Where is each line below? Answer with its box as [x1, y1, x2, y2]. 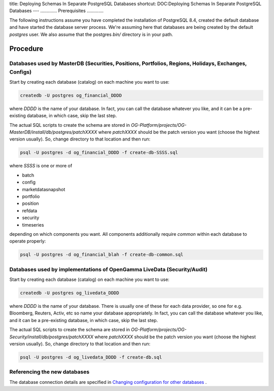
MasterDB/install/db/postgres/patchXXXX [9, 129, 97, 135]
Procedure [9, 45, 44, 53]
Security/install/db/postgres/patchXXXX [9, 334, 94, 340]
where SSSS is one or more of [9, 163, 73, 169]
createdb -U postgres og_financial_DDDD [20, 92, 122, 98]
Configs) [9, 68, 32, 76]
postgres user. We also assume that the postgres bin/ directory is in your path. [9, 31, 174, 38]
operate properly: [9, 238, 46, 244]
